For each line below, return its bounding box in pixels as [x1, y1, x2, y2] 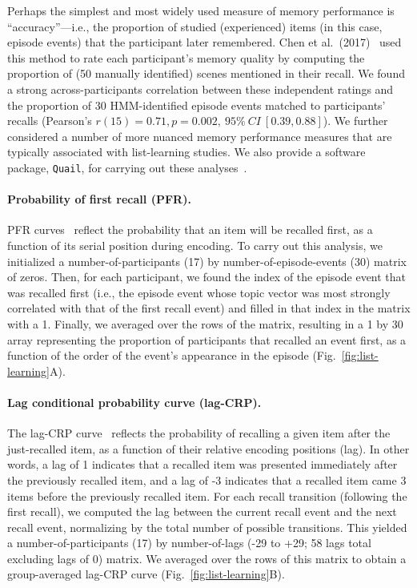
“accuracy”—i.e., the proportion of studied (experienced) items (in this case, [7, 18, 383, 34]
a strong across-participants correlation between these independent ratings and [7, 80, 394, 97]
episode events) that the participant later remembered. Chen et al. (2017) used [7, 34, 402, 50]
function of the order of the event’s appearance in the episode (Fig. [7, 347, 336, 364]
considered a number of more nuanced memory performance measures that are [7, 127, 392, 144]
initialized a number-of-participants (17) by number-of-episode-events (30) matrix [7, 252, 407, 269]
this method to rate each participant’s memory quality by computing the [7, 49, 365, 66]
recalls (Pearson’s [7, 112, 92, 129]
